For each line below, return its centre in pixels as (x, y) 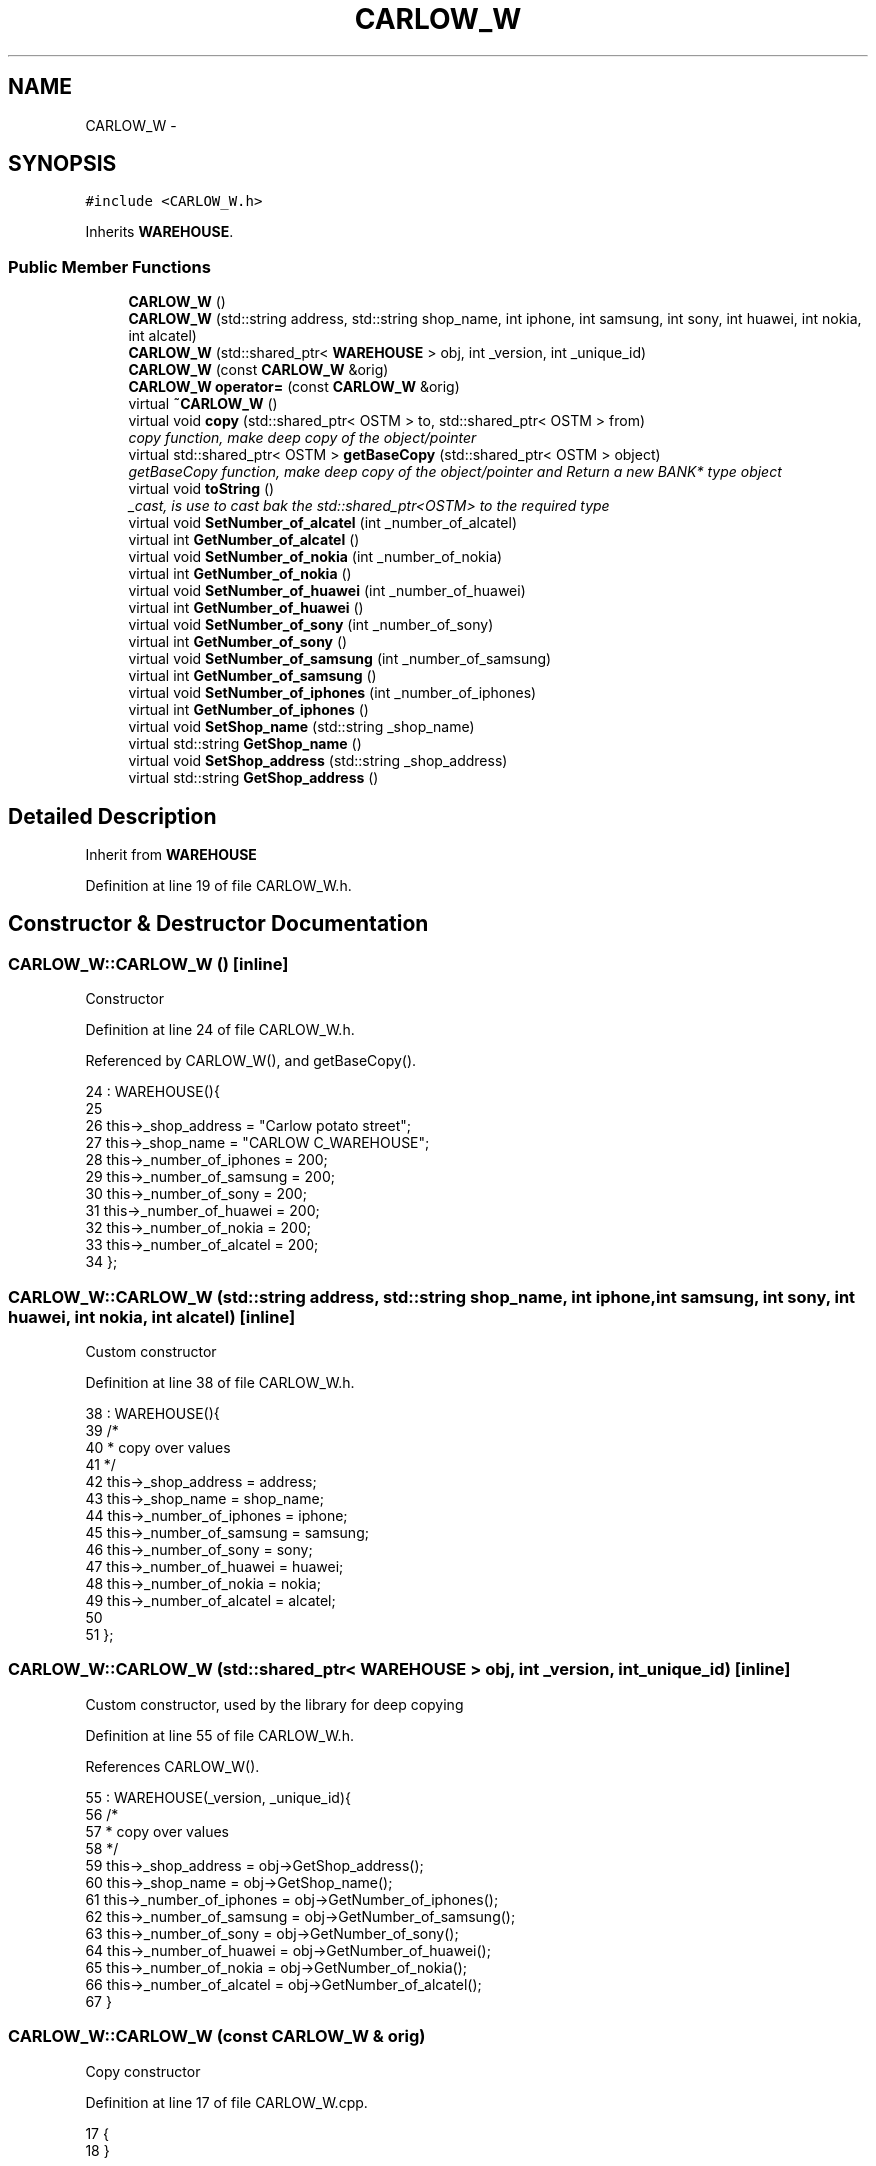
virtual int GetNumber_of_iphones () (248, 710)
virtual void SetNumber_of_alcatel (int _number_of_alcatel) (323, 523)
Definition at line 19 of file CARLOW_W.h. (218, 886)
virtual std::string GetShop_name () (245, 744)
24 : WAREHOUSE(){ (152, 1092)
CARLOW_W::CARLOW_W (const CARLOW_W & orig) (217, 2036)
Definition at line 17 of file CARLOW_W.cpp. (226, 2102)
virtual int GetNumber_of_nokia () (240, 574)
